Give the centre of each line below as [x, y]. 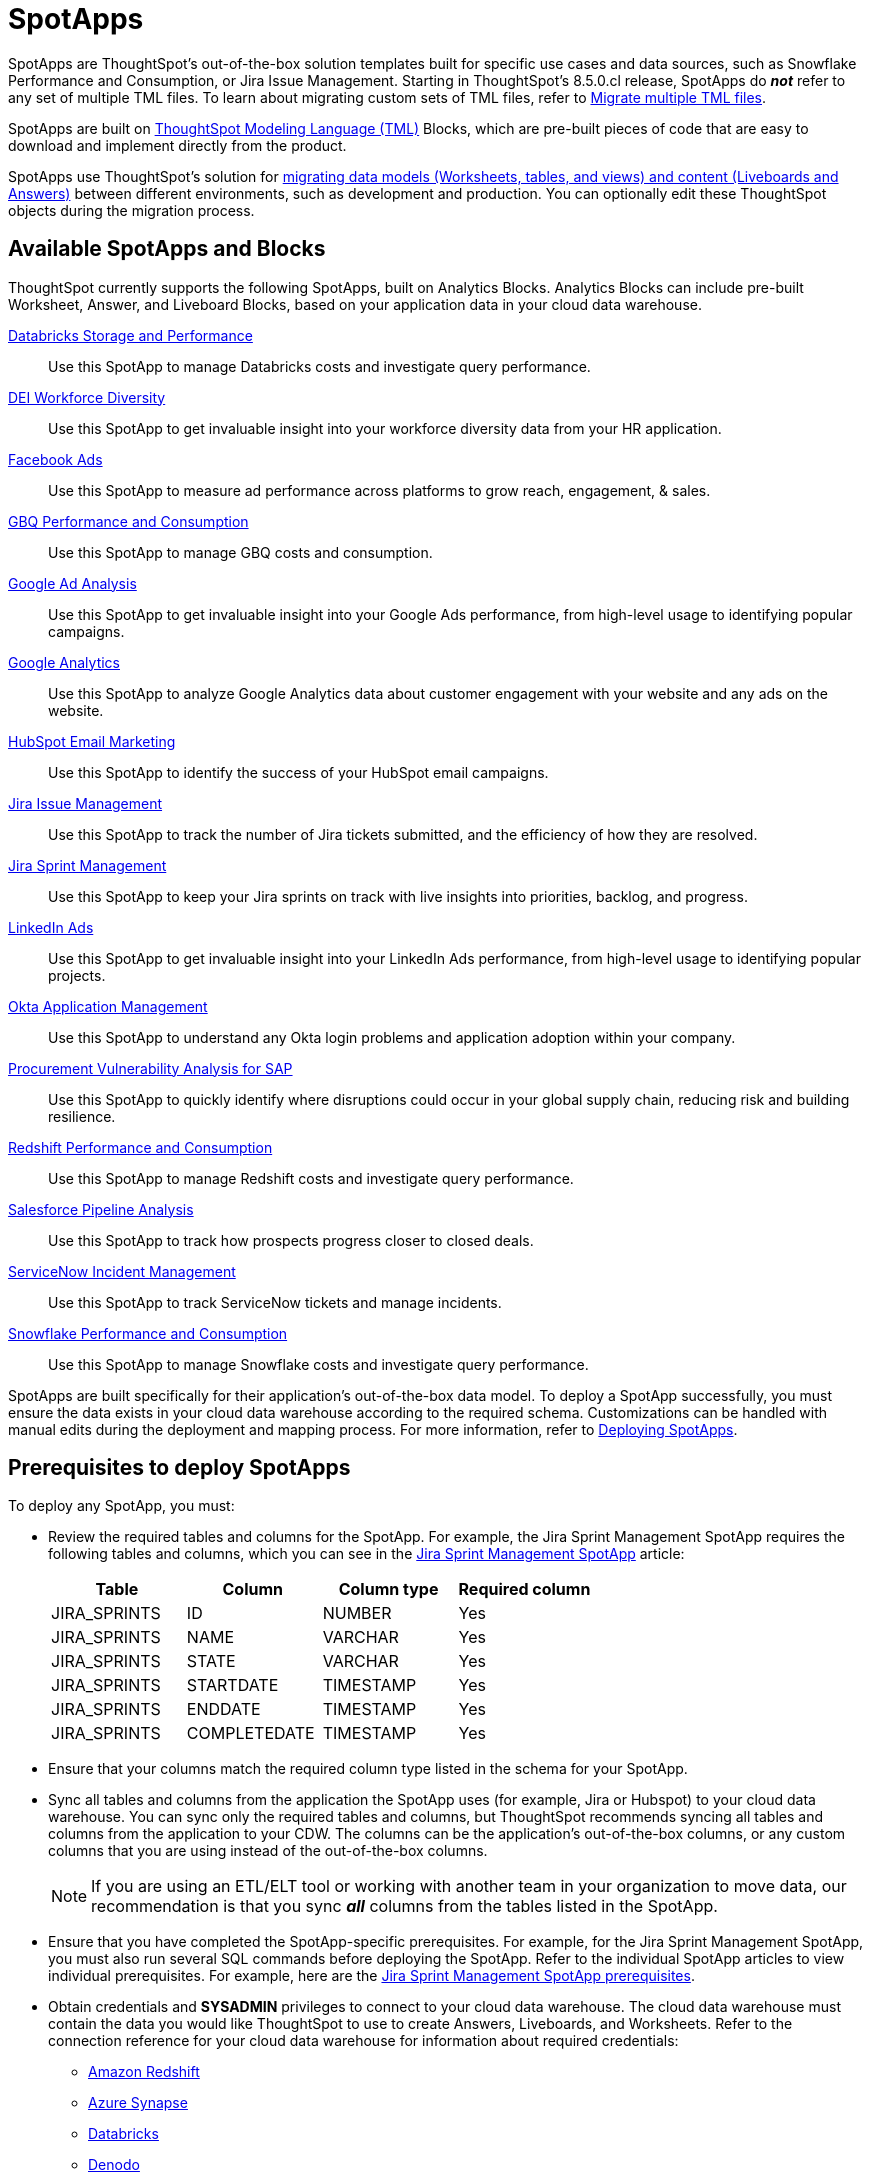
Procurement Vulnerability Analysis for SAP [150, 1068]
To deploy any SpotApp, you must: [121, 1506]
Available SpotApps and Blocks [167, 249]
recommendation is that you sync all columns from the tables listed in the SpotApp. [404, 1906]
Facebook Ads [55, 459]
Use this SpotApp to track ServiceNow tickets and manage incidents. [275, 1302]
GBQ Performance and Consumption [128, 521]
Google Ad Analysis [72, 583]
